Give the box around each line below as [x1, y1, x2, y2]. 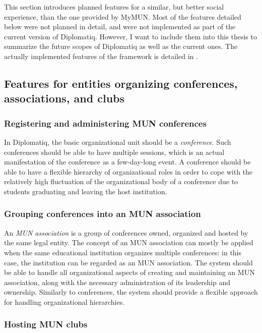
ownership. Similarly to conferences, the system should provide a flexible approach [4, 287, 258, 297]
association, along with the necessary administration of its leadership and [4, 276, 231, 287]
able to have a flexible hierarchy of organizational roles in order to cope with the [4, 166, 253, 177]
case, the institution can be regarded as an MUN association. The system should [4, 257, 253, 267]
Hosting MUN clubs [4, 318, 88, 330]
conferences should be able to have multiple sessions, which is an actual [4, 146, 225, 157]
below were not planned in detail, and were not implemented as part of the [4, 21, 236, 32]
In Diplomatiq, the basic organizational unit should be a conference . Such [4, 136, 231, 147]
